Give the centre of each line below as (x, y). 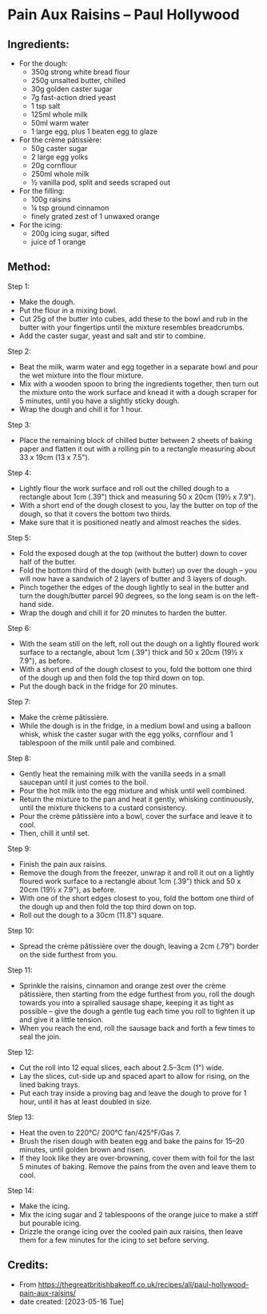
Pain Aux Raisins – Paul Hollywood (124, 15)
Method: (29, 267)
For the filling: (42, 191)
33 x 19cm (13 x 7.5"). (54, 457)
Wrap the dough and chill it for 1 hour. (81, 409)
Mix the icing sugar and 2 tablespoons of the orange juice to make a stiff (138, 1214)
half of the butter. (48, 561)
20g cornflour (54, 165)
